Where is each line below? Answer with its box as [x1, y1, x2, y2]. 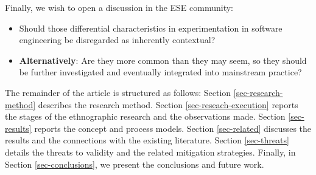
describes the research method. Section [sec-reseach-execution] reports [38, 98, 298, 111]
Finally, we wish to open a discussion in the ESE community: [5, 1, 234, 13]
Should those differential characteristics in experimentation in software [19, 21, 283, 34]
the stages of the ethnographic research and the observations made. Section [5, 110, 286, 123]
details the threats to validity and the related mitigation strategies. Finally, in [5, 145, 296, 158]
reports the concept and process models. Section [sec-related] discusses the [34, 122, 312, 134]
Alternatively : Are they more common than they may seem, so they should [19, 53, 307, 66]
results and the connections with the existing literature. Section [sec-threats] [5, 134, 289, 146]
